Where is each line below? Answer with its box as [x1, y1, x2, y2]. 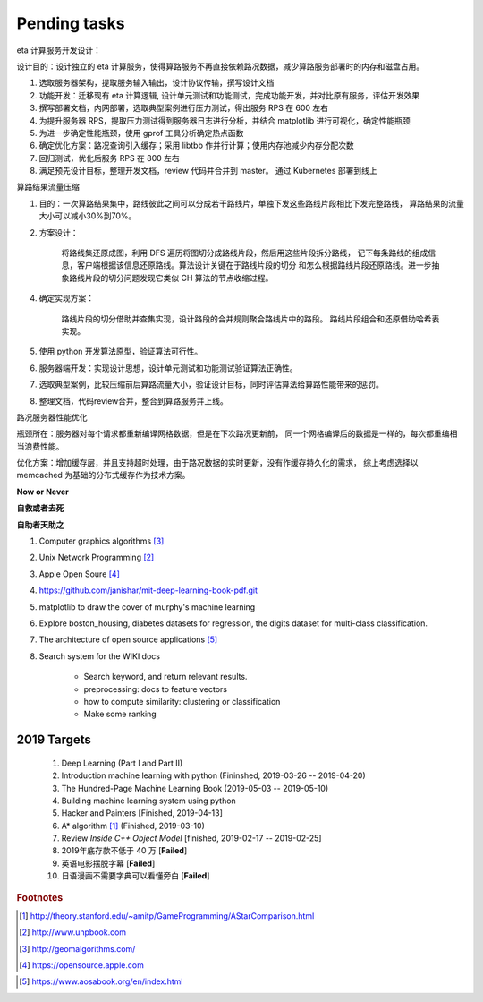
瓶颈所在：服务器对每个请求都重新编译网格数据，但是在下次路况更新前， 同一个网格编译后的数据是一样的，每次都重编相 [16, 428, 458, 439]
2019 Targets [16, 732, 91, 748]
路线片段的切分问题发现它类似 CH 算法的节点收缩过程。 [68, 272, 274, 283]
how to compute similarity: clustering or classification [83, 696, 281, 707]
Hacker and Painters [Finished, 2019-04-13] [61, 808, 224, 818]
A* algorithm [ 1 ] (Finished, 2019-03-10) [61, 820, 205, 831]
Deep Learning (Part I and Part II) [61, 758, 183, 768]
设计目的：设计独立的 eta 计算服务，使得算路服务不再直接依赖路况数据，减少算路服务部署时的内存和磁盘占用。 [16, 61, 425, 72]
